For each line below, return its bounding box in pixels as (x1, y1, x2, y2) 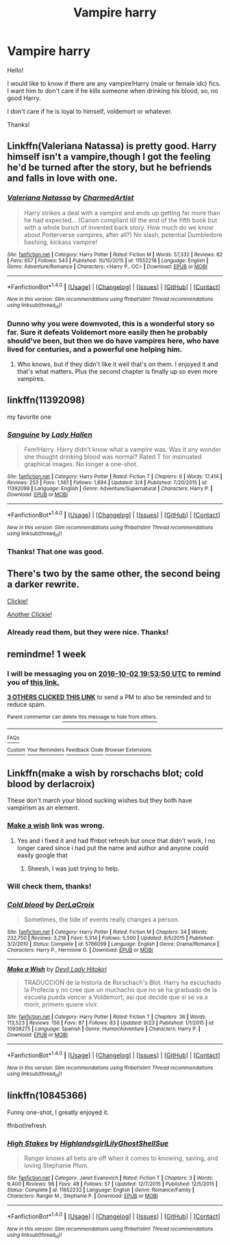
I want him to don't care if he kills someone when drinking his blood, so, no (7, 86, 218, 95)
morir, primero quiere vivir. (23, 1000, 99, 1008)
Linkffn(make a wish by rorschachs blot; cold (7, 768, 204, 779)
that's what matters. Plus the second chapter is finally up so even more (16, 367, 218, 375)
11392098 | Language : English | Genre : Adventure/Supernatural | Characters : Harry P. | (7, 485, 213, 492)
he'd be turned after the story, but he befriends (7, 162, 212, 173)
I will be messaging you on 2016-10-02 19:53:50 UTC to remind (7, 668, 221, 678)
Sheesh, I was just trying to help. (27, 864, 120, 872)
